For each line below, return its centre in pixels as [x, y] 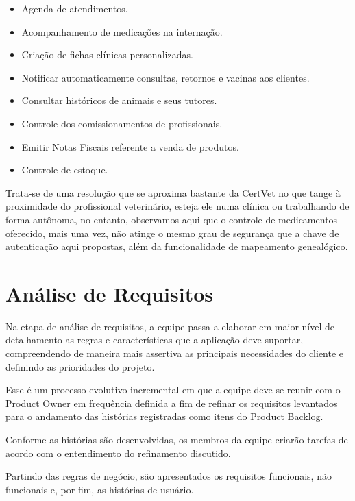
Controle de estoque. [65, 170]
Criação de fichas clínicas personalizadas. [107, 54]
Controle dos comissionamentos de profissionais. [122, 123]
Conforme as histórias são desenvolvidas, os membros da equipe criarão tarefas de [177, 439]
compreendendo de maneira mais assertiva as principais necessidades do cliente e [175, 353]
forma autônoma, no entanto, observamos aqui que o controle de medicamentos [172, 219]
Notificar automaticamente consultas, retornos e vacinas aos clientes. [166, 77]
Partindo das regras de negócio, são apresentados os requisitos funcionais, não [169, 476]
